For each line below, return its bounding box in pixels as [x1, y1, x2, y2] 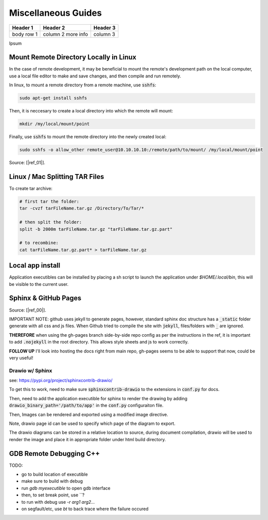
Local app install [9, 261, 60, 270]
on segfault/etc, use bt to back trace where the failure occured [21, 506, 149, 512]
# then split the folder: [19, 219, 82, 225]
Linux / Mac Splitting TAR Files [9, 173, 104, 181]
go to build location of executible [21, 471, 88, 478]
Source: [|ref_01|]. [9, 160, 45, 166]
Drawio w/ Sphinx [9, 367, 53, 374]
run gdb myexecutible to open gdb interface [21, 485, 111, 491]
